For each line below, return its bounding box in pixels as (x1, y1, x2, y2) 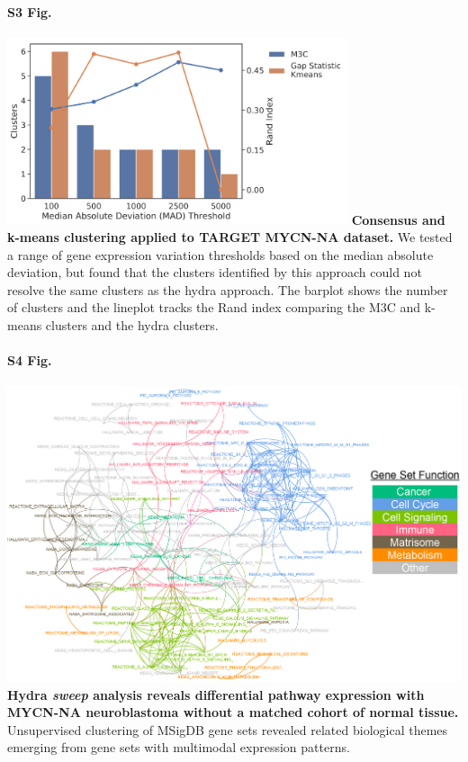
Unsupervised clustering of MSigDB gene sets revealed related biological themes (7, 720, 448, 739)
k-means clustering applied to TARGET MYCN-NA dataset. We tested (7, 227, 453, 246)
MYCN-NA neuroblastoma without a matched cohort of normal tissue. (7, 703, 459, 722)
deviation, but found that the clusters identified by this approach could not (7, 263, 422, 282)
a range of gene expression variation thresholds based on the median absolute (7, 245, 434, 264)
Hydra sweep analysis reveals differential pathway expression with (7, 685, 425, 704)
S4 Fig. (7, 351, 52, 370)
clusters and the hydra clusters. (45, 315, 219, 334)
